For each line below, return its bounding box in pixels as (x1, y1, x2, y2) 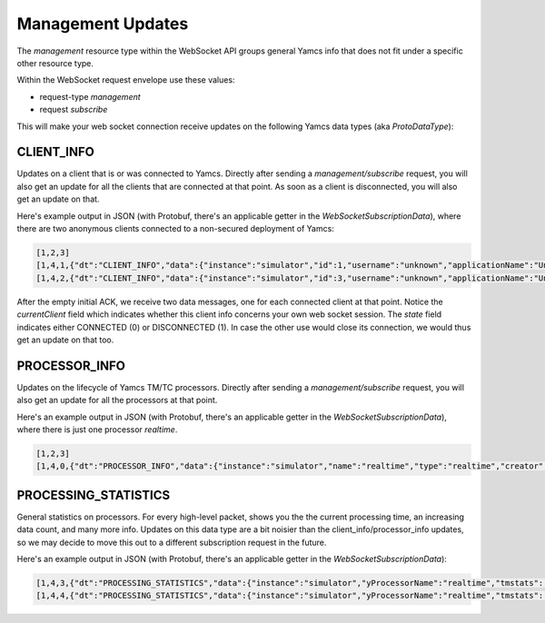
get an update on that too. (16, 334, 114, 345)
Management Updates (16, 14, 189, 34)
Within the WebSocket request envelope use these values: (16, 74, 235, 85)
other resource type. (16, 57, 94, 68)
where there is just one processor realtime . (16, 423, 178, 435)
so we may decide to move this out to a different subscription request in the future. (16, 537, 327, 548)
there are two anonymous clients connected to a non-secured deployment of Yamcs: (16, 222, 335, 233)
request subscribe (39, 104, 108, 115)
